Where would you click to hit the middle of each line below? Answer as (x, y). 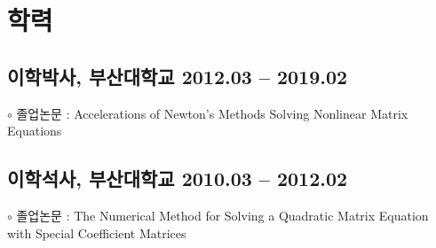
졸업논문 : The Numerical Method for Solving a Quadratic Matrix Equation (222, 215)
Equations (35, 131)
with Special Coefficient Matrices (97, 232)
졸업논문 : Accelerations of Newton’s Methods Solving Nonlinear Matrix (212, 113)
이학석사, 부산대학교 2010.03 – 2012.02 (178, 178)
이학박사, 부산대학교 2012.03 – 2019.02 (178, 76)
